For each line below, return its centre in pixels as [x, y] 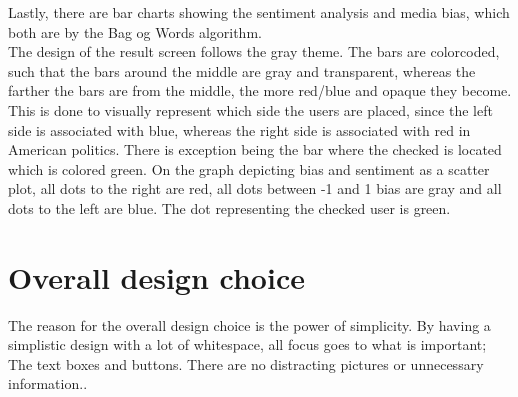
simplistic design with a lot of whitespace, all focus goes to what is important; [247, 344]
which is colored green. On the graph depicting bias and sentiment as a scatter [249, 168]
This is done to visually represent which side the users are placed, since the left [250, 109]
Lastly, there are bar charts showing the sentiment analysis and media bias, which [259, 12]
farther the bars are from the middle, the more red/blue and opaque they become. [260, 90]
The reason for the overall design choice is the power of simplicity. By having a [249, 324]
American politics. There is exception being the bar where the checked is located [255, 149]
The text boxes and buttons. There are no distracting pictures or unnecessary [246, 363]
